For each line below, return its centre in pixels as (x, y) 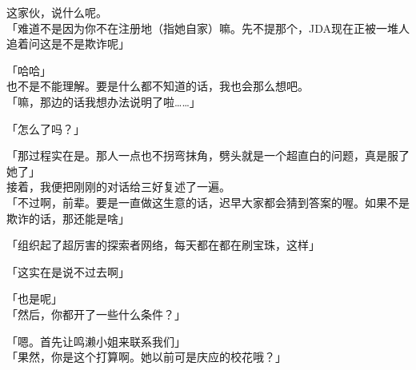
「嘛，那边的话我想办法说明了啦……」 (104, 101)
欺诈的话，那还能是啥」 (68, 218)
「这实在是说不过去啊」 (68, 271)
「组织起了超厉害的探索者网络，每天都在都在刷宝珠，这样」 (163, 245)
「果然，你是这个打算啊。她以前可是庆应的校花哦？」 (146, 357)
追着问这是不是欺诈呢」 (68, 44)
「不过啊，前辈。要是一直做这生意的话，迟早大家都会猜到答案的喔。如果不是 (208, 202)
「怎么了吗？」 (46, 128)
